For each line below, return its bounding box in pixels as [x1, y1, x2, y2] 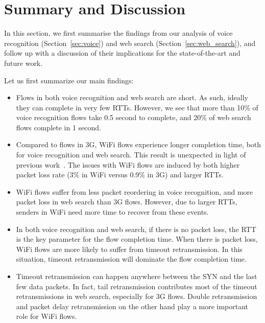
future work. [4, 57, 43, 68]
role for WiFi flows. [16, 311, 77, 321]
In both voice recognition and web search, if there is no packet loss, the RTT [16, 223, 256, 234]
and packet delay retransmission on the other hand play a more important [16, 301, 249, 311]
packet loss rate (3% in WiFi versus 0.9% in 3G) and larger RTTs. [16, 169, 224, 180]
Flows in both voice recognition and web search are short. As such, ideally [16, 92, 248, 103]
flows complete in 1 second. [16, 122, 101, 132]
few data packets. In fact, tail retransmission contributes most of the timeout [16, 281, 257, 291]
